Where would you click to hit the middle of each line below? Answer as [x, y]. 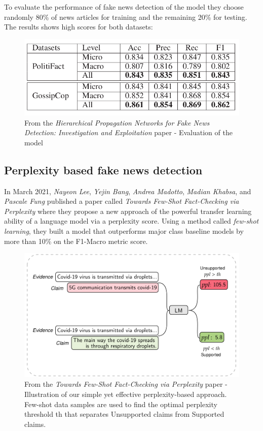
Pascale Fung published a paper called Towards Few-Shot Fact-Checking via [122, 201]
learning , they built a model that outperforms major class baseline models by [124, 230]
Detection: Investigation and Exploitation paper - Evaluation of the [128, 132]
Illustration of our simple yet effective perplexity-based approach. [126, 394]
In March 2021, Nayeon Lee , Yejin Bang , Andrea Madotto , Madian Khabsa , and [128, 191]
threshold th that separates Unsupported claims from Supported [124, 414]
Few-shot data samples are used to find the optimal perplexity [121, 404]
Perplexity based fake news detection [103, 170]
